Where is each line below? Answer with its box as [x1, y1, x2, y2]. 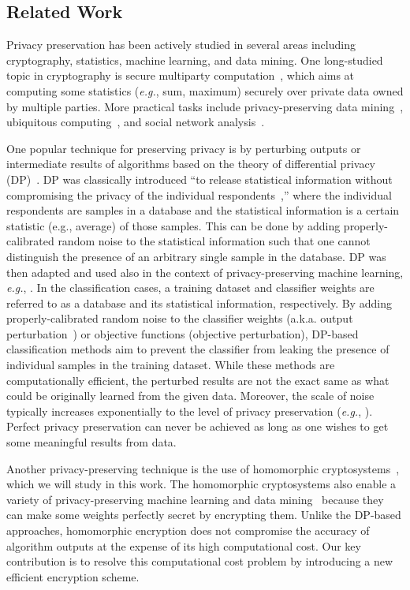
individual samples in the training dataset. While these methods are [6, 357, 335, 373]
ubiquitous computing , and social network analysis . [6, 114, 265, 130]
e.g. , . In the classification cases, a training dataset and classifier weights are [6, 279, 375, 296]
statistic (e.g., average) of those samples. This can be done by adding [6, 217, 341, 233]
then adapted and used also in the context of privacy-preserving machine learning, [6, 263, 404, 280]
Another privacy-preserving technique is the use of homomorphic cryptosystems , [6, 460, 400, 476]
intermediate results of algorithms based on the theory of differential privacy [6, 155, 375, 172]
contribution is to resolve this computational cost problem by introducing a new [6, 553, 393, 569]
